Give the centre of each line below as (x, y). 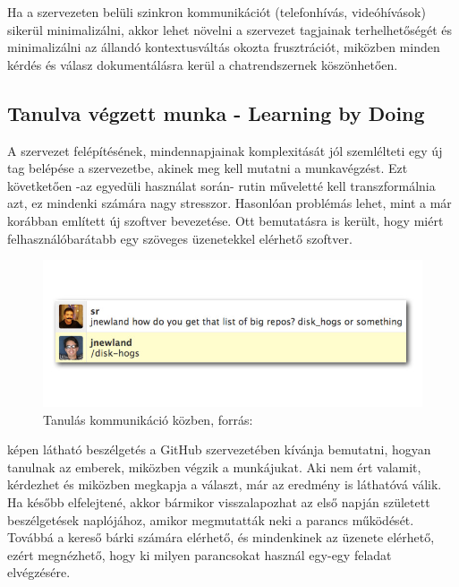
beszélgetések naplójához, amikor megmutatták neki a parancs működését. (211, 519)
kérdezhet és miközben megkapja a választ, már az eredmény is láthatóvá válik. (225, 484)
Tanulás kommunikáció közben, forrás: (148, 419)
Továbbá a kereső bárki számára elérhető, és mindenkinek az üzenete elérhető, (221, 537)
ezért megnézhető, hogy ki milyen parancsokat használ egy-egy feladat (200, 554)
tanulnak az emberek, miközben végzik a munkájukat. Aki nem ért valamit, (214, 466)
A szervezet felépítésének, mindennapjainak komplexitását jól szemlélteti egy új (225, 150)
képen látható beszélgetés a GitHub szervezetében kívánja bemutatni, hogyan (219, 449)
